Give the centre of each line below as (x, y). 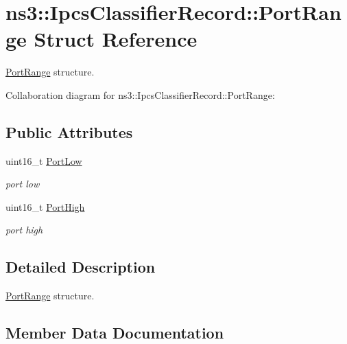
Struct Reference (116, 39)
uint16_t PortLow (44, 160)
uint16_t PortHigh (45, 206)
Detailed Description (81, 267)
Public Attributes (69, 131)
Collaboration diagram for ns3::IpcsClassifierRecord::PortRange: (140, 94)
